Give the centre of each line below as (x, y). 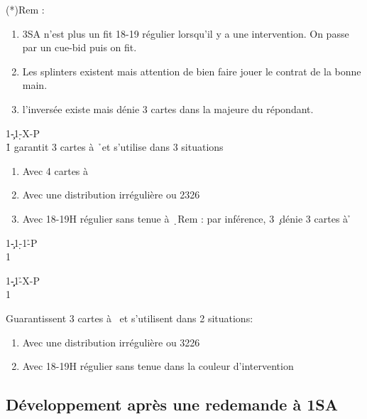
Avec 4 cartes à (55, 170)
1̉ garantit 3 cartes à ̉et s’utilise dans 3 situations (115, 147)
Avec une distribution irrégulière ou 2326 (111, 195)
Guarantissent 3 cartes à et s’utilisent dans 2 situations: (130, 318)
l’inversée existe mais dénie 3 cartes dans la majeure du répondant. (168, 108)
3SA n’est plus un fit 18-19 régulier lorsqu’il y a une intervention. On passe (186, 33)
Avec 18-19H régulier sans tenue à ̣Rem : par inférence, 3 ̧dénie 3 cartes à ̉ (187, 218)
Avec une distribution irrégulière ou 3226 (111, 342)
